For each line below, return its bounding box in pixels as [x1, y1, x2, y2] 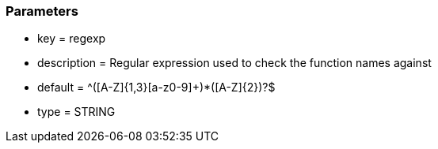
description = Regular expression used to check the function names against [37, 56, 432, 70]
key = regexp [37, 32, 106, 46]
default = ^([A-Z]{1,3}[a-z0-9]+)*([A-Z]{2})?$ [37, 80, 276, 95]
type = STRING [37, 105, 116, 119]
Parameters [6, 3, 78, 19]
